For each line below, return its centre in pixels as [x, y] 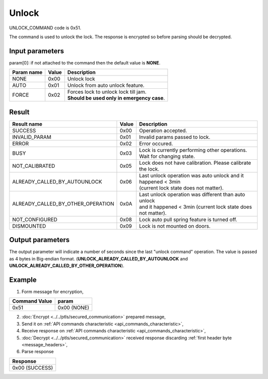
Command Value [32, 301]
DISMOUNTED [29, 226]
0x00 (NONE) [73, 308]
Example [23, 280]
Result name [27, 124]
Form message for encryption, [53, 291]
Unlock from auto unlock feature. [106, 85]
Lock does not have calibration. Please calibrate [195, 163]
